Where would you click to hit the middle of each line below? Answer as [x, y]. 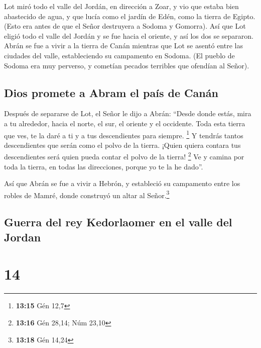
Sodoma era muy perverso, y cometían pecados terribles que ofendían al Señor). [127, 65]
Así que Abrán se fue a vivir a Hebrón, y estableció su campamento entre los [122, 183]
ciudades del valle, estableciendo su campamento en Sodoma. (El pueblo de [119, 55]
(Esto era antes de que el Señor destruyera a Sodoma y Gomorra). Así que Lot [125, 26]
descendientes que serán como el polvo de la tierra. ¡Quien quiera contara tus [122, 145]
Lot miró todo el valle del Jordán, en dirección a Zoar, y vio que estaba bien [121, 6]
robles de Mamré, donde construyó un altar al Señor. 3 [87, 194]
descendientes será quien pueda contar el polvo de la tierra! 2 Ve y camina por [124, 156]
